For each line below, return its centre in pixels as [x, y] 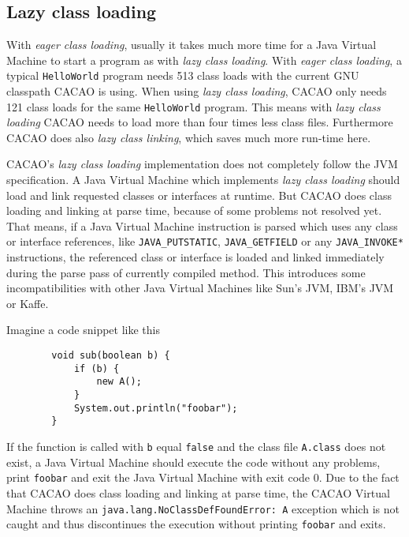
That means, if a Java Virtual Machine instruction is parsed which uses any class [202, 225]
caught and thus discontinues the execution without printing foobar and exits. [196, 524]
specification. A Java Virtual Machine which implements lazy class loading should [203, 180]
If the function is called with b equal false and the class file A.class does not [196, 447]
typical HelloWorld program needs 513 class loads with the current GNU [183, 75]
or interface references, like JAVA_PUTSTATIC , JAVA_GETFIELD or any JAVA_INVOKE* [205, 241]
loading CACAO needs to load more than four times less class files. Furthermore [200, 122]
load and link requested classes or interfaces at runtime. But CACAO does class [199, 195]
